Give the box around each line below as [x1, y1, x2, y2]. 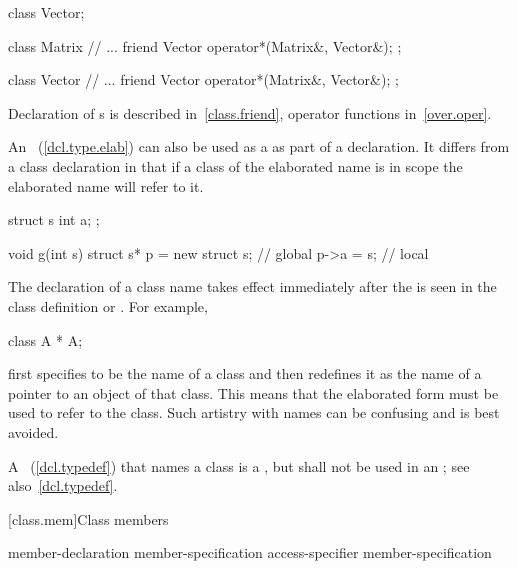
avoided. [8, 421, 59, 442]
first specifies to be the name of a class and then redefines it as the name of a [8, 363, 482, 384]
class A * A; [8, 329, 83, 350]
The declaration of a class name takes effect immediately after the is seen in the [8, 276, 497, 297]
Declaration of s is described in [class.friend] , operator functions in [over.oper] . [8, 102, 492, 123]
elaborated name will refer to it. [8, 175, 204, 196]
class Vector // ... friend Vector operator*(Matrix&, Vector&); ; [8, 69, 399, 90]
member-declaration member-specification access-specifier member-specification [8, 542, 492, 563]
